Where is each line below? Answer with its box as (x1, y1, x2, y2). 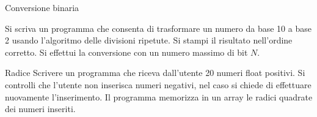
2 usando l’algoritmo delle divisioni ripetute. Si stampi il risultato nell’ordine (5, 34, 293, 47)
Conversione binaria (5, 1, 79, 13)
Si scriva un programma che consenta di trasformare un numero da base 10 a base (5, 21, 312, 34)
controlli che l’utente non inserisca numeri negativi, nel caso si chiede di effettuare (5, 78, 312, 91)
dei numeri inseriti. (5, 102, 76, 115)
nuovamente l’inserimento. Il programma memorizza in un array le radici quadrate (5, 90, 313, 103)
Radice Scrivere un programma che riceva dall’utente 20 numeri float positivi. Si (5, 66, 305, 79)
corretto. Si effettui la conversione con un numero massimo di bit (5, 45, 248, 58)
